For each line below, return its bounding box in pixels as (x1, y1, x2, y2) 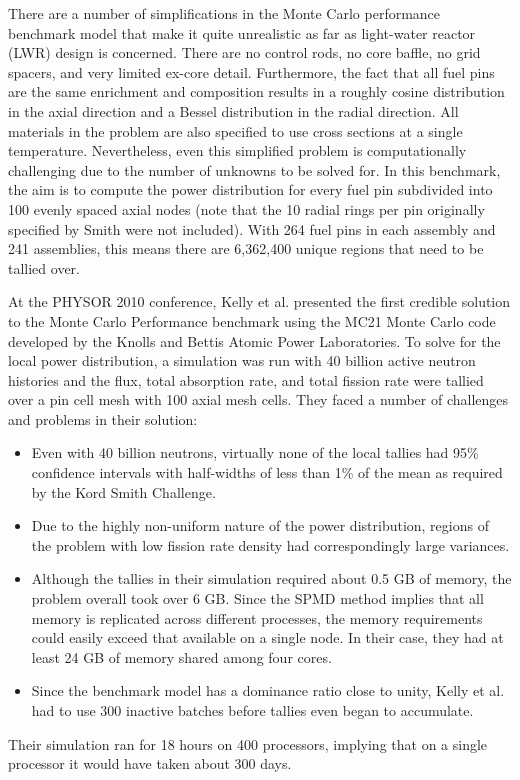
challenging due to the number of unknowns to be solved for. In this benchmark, (8, 159, 501, 180)
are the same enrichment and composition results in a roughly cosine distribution (8, 81, 505, 102)
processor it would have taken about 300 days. (8, 753, 292, 774)
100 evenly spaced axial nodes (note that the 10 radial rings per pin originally (8, 198, 485, 219)
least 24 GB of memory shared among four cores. (31, 646, 332, 667)
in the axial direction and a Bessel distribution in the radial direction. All (8, 100, 459, 121)
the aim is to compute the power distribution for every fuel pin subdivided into (8, 179, 493, 200)
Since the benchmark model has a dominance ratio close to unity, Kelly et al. (31, 680, 505, 701)
